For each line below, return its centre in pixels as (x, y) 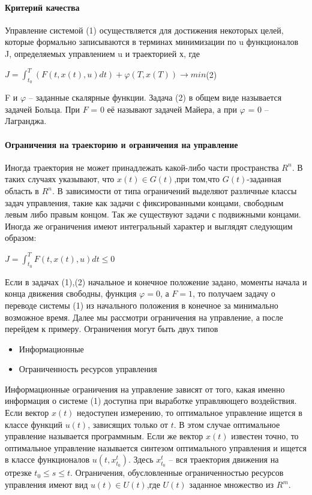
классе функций (34, 424)
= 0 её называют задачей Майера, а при (164, 109)
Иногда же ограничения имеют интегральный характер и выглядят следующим (149, 226)
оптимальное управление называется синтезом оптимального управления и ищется (156, 447)
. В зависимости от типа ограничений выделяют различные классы (174, 191)
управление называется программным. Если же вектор (104, 436)
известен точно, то (265, 436)
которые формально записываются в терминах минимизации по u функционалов (151, 42)
